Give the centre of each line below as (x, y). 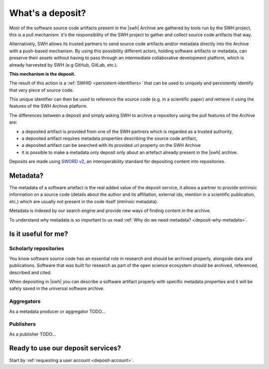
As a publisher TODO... (33, 334)
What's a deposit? (48, 13)
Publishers (22, 324)
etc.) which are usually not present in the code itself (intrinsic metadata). (84, 201)
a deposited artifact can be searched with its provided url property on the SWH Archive (111, 145)
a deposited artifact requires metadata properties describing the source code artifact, (110, 138)
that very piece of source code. (42, 90)
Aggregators (25, 301)
